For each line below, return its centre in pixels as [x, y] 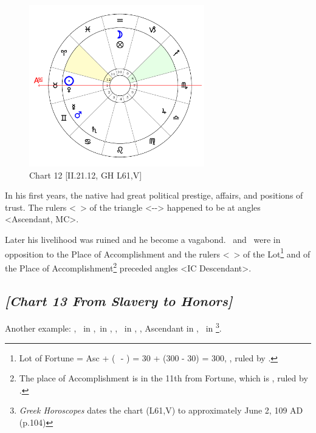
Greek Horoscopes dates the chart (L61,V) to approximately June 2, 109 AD [161, 410]
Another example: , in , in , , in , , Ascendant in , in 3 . [113, 327]
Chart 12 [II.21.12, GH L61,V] [86, 175]
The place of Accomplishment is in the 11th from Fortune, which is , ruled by [163, 378]
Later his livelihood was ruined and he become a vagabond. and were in [143, 240]
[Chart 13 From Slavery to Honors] [119, 300]
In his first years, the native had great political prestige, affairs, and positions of [154, 195]
